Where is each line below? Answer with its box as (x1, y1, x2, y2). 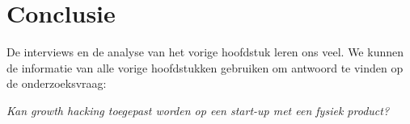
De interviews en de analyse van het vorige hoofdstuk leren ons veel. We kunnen (6, 43, 404, 60)
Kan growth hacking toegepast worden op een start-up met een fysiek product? (6, 101, 390, 118)
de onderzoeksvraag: (6, 75, 107, 92)
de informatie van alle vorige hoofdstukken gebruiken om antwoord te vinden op (6, 59, 404, 76)
